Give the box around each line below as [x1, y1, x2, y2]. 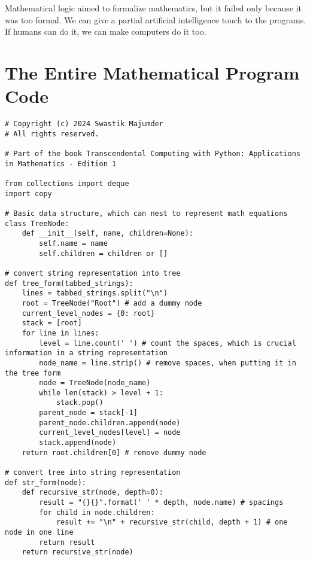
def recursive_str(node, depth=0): [22, 488, 163, 497]
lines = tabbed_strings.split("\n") [22, 289, 168, 298]
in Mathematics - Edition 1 [5, 159, 117, 168]
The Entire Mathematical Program [5, 60, 300, 84]
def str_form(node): [5, 478, 87, 487]
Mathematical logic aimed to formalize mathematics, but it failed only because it [5, 2, 302, 14]
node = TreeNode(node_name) [39, 379, 151, 388]
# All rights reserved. [5, 129, 99, 138]
